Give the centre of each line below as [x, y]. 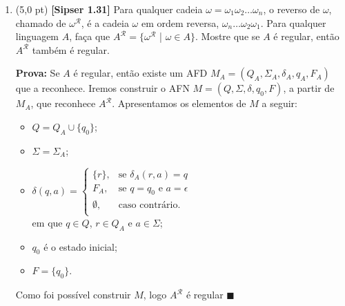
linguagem [37, 36]
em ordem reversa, [180, 22]
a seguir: [279, 103]
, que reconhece [63, 103]
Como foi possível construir [73, 295]
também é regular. [71, 49]
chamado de [41, 22]
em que [47, 222]
